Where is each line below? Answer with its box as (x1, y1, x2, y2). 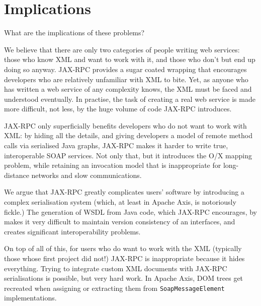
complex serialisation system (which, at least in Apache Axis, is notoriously (4, 197, 236, 207)
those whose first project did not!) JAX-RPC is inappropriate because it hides (4, 253, 245, 263)
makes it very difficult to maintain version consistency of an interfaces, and (4, 216, 235, 227)
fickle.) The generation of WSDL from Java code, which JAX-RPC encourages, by (4, 206, 257, 217)
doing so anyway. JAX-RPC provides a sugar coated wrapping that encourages (4, 64, 247, 74)
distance (4, 169, 29, 180)
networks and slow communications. (31, 169, 142, 180)
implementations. (4, 292, 57, 303)
